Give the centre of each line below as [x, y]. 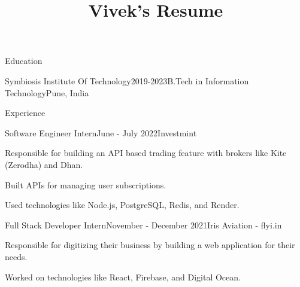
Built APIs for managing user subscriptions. [86, 184]
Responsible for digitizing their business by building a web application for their [150, 245]
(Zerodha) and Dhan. [44, 164]
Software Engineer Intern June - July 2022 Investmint [101, 132]
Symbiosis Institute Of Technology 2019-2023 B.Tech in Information [127, 80]
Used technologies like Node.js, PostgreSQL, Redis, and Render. [122, 205]
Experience [25, 113]
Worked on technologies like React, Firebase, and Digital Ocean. [123, 277]
